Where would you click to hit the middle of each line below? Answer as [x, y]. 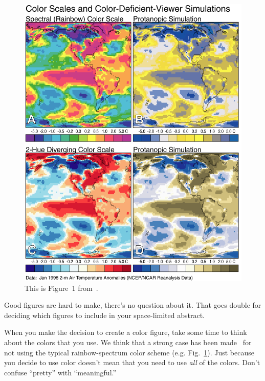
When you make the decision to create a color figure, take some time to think [126, 332]
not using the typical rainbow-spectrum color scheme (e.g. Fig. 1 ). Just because [129, 352]
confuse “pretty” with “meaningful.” [60, 372]
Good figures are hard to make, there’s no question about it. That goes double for [133, 305]
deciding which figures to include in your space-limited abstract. [104, 315]
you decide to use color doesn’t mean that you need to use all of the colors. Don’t [132, 362]
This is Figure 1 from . [61, 288]
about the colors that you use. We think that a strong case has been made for [128, 342]
